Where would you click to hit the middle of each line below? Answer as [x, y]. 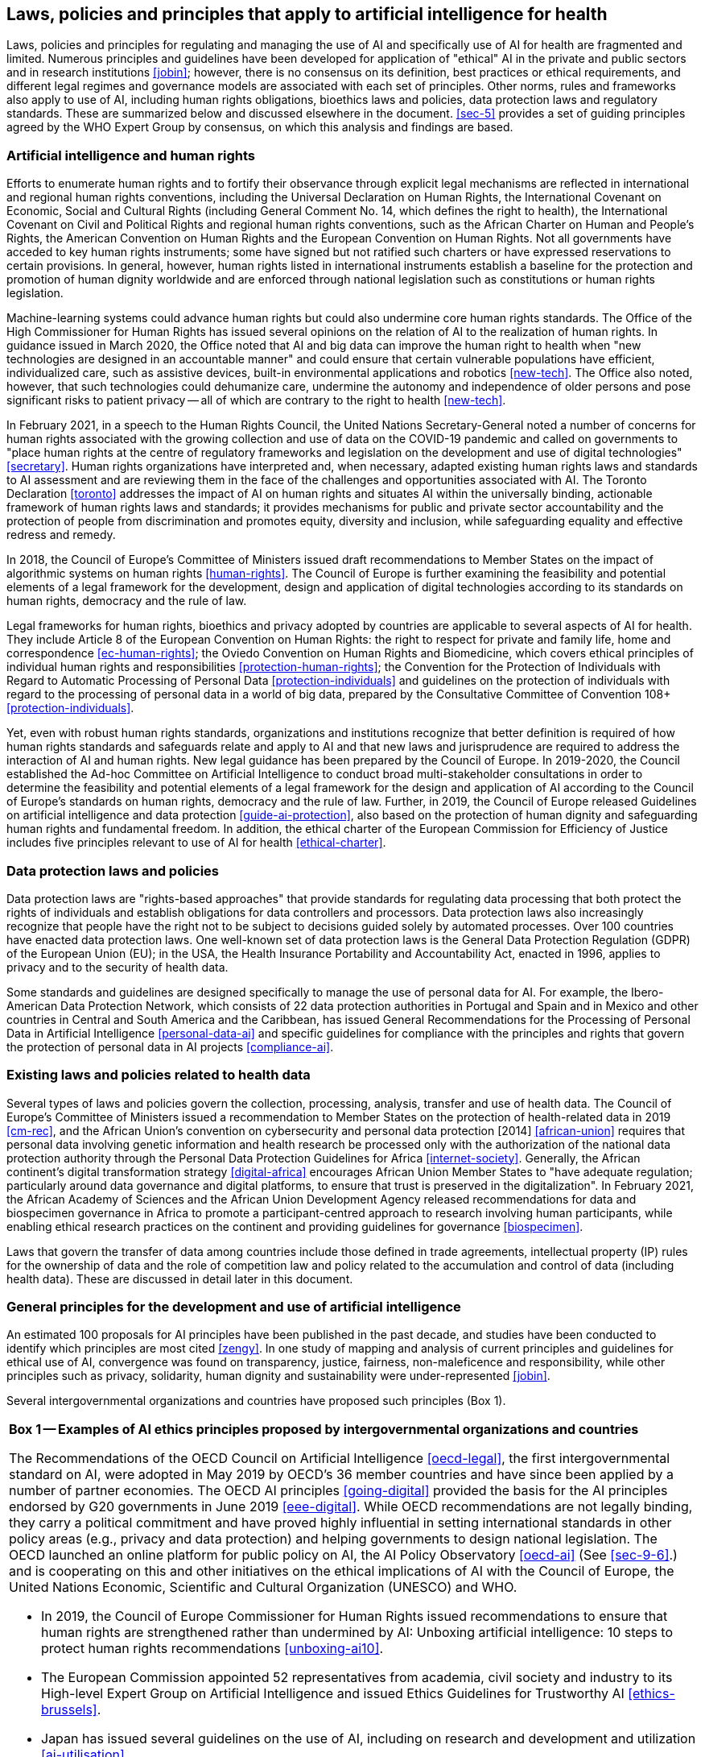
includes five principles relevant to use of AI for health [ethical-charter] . [196, 843]
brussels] [69, 1710]
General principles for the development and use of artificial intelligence [234, 1307]
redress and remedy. [61, 535]
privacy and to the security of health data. [117, 967]
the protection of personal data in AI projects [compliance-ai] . [170, 1046]
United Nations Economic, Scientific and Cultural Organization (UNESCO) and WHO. [263, 1587]
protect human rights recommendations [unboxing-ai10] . [212, 1649]
